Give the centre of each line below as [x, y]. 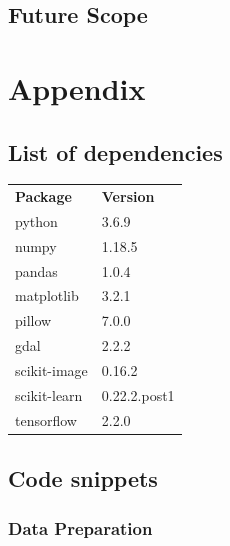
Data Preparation [80, 527]
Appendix [77, 87]
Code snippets [83, 478]
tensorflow [46, 419]
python [36, 220]
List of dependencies [115, 151]
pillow [33, 320]
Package [43, 196]
